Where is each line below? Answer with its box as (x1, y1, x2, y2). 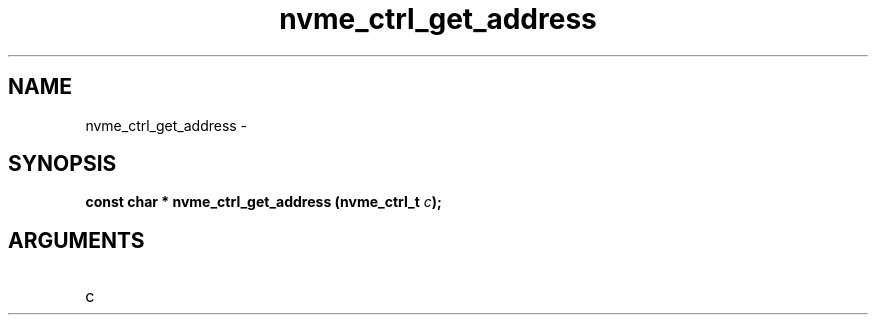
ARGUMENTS (8, 227, 145, 253)
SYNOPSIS (8, 151, 117, 177)
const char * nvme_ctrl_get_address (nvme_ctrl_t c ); (85, 193, 442, 211)
